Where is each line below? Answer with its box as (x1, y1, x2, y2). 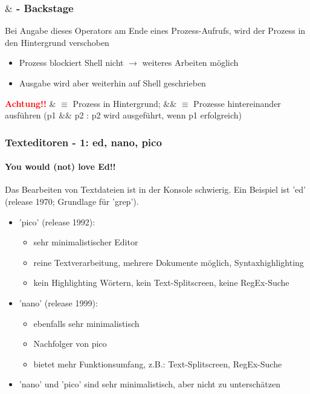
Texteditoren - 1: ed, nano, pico (5, 134, 162, 149)
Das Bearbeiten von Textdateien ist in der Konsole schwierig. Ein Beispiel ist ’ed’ (5, 183, 306, 196)
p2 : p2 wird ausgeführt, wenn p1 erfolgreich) (74, 109, 242, 121)
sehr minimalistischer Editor (33, 236, 138, 248)
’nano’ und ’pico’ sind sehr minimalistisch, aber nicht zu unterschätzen (19, 378, 280, 390)
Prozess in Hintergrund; (73, 97, 161, 109)
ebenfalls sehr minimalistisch (33, 317, 140, 329)
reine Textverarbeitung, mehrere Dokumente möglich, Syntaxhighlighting (33, 256, 304, 268)
